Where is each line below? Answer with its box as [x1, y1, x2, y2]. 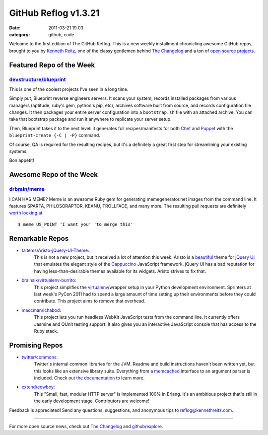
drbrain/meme [9, 186, 45, 193]
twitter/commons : [21, 354, 58, 360]
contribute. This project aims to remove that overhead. [34, 298, 146, 304]
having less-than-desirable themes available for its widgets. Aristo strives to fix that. [34, 268, 206, 274]
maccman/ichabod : [21, 307, 62, 313]
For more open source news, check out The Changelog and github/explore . [9, 423, 163, 429]
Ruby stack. [34, 328, 59, 334]
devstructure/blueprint [9, 76, 67, 83]
